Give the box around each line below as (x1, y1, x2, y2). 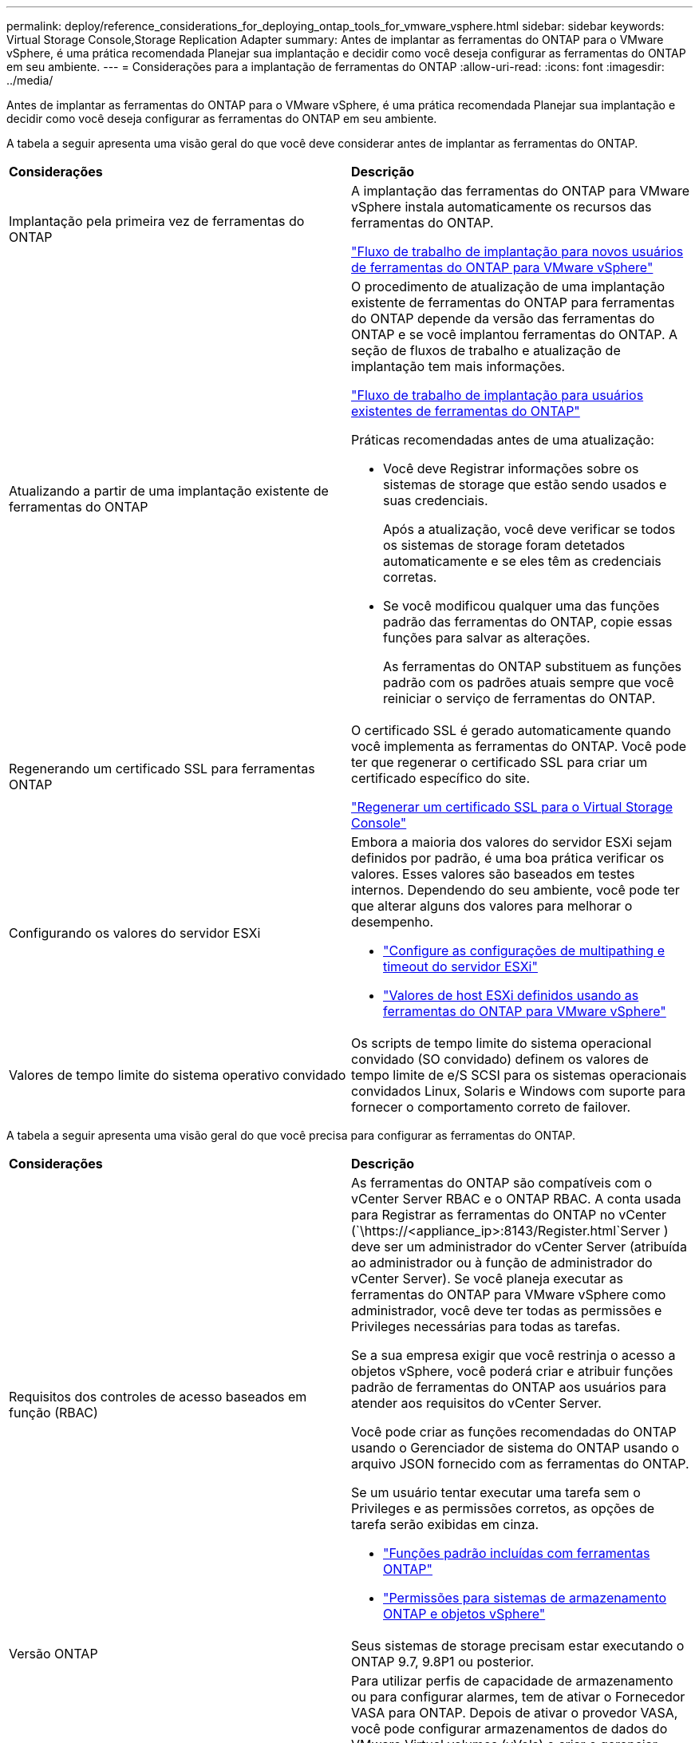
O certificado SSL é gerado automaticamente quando (351, 722, 671, 738)
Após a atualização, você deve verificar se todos (383, 521, 676, 537)
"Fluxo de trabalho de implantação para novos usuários (351, 243, 684, 259)
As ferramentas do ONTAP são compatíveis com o (351, 1175, 652, 1191)
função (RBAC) (9, 1405, 98, 1421)
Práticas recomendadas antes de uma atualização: (351, 432, 654, 448)
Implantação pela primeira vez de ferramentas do (9, 213, 305, 229)
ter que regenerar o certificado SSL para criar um (351, 754, 648, 770)
